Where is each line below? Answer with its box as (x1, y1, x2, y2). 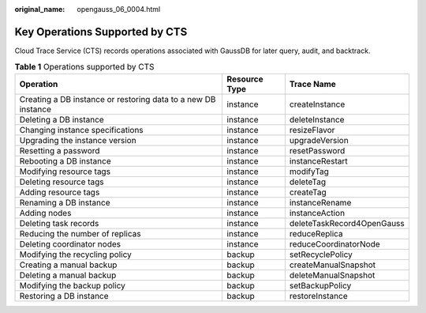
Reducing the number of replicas (19, 228, 141, 239)
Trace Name (289, 78, 337, 89)
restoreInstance (289, 290, 348, 301)
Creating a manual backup (19, 259, 118, 270)
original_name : (14, 5, 65, 13)
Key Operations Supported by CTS (14, 25, 188, 39)
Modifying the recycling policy (19, 249, 132, 260)
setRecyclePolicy (289, 249, 353, 260)
